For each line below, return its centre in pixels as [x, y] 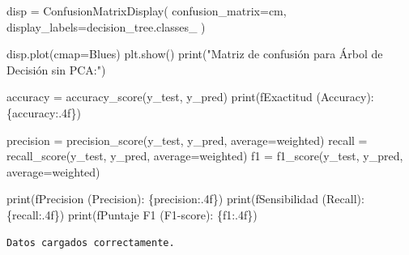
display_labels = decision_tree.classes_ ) [106, 26]
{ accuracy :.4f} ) [44, 112]
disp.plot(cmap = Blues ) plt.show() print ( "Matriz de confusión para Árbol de [195, 54]
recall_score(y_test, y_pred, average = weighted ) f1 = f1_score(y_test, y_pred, [205, 156]
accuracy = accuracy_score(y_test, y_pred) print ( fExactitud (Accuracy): [190, 97]
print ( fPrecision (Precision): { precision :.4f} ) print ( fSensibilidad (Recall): [185, 199]
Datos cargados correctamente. [91, 242]
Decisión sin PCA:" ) [56, 69]
